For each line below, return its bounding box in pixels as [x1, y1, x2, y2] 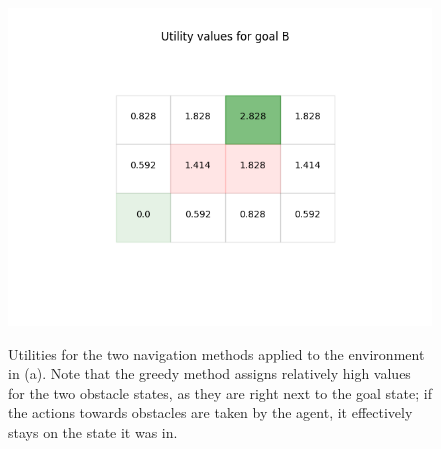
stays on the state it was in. [8, 421, 178, 442]
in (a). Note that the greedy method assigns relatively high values [8, 363, 411, 384]
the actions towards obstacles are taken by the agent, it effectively [8, 402, 413, 423]
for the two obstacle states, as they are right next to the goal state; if [8, 382, 432, 403]
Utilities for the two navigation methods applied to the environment [8, 343, 425, 364]
